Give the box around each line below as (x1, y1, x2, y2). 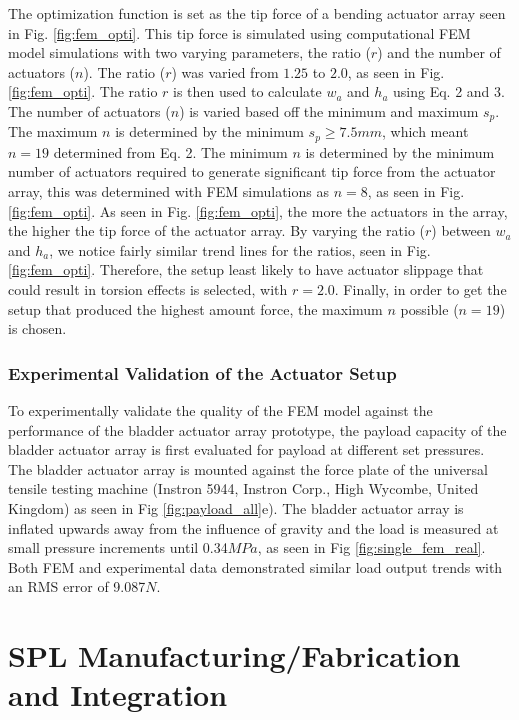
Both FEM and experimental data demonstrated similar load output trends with (8, 556, 503, 577)
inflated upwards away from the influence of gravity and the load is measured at (8, 517, 499, 538)
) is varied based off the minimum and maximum (179, 100, 479, 121)
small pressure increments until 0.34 (8, 537, 228, 558)
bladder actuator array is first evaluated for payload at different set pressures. (8, 439, 485, 460)
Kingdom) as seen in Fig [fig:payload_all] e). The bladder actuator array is (8, 498, 464, 518)
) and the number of (377, 42, 501, 63)
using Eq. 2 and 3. (393, 81, 505, 102)
